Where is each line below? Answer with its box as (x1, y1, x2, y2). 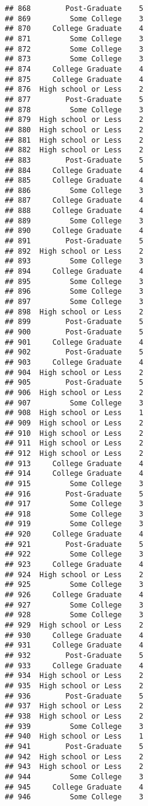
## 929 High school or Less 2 (5, 621, 144, 630)
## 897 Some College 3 (5, 297, 144, 306)
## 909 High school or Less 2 (5, 418, 144, 427)
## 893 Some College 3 (5, 257, 144, 266)
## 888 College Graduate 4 (5, 206, 144, 215)
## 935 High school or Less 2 (5, 681, 144, 690)
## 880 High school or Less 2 (5, 125, 144, 134)
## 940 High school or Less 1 (5, 732, 144, 741)
